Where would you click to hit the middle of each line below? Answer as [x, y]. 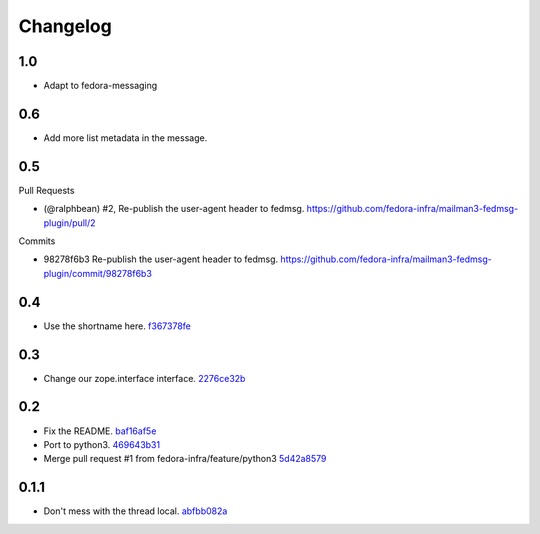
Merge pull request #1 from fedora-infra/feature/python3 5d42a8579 [185, 459]
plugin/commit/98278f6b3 [97, 273]
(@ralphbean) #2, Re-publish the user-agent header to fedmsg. [174, 209]
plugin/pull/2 [69, 222]
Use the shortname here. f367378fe [117, 326]
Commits [37, 241]
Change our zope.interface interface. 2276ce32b [144, 378]
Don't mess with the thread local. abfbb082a [135, 511]
